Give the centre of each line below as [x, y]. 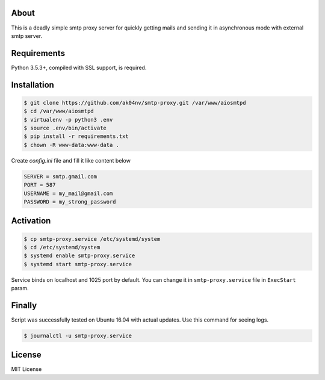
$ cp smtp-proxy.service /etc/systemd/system [92, 239]
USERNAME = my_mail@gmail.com [68, 193]
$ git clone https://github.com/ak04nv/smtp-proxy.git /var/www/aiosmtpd [135, 103]
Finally [24, 305]
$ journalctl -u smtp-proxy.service [78, 335]
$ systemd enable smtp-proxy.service [79, 256]
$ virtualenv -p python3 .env [68, 120]
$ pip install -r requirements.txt [76, 136]
